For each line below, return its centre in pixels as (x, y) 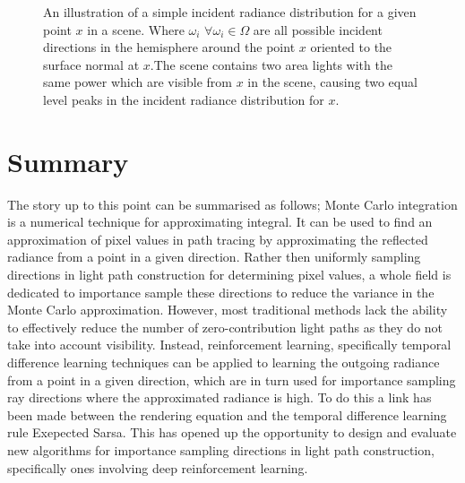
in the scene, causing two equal (332, 82)
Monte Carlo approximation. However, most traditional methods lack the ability (228, 310)
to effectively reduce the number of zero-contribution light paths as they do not (225, 327)
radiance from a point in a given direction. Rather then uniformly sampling (214, 257)
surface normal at (91, 64)
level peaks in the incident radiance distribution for (184, 99)
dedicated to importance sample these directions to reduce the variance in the (221, 292)
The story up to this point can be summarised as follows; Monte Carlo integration (232, 204)
